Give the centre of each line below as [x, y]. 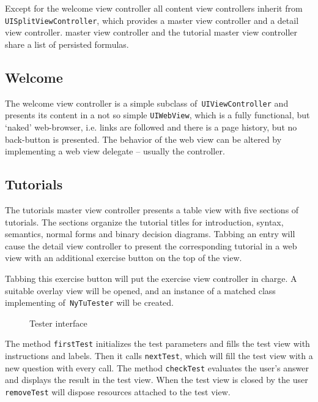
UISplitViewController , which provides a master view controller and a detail [152, 20]
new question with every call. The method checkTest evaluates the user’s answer [157, 367]
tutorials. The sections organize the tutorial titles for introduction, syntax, [144, 222]
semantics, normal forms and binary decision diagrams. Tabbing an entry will [150, 234]
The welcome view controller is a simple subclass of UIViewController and [147, 103]
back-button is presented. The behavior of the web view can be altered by [143, 139]
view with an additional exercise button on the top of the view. [124, 258]
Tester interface [58, 323]
